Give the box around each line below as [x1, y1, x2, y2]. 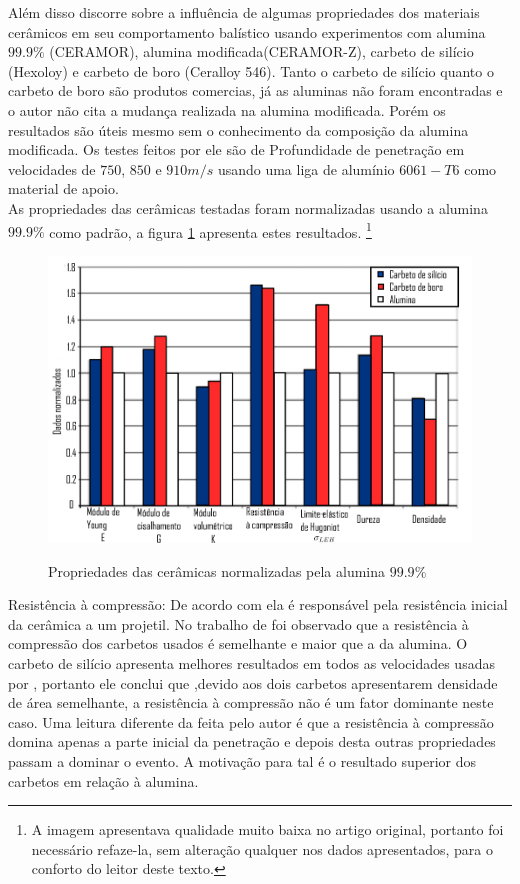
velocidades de [8, 158, 96, 179]
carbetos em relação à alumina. [8, 770, 199, 791]
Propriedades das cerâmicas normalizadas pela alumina [48, 560, 386, 581]
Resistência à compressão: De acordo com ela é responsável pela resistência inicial [8, 594, 508, 615]
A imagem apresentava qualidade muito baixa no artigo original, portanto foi [31, 819, 504, 840]
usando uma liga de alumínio [217, 158, 395, 179]
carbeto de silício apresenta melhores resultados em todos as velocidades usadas [8, 653, 495, 674]
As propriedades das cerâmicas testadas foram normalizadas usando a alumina [8, 197, 488, 218]
